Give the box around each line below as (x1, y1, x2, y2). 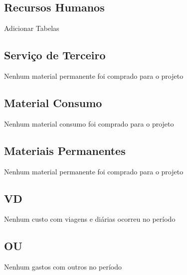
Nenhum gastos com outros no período (4, 262, 122, 272)
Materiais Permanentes (4, 142, 126, 158)
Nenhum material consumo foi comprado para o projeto (4, 118, 174, 129)
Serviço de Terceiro (4, 47, 106, 63)
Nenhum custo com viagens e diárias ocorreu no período (4, 214, 176, 224)
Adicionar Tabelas (4, 23, 59, 33)
